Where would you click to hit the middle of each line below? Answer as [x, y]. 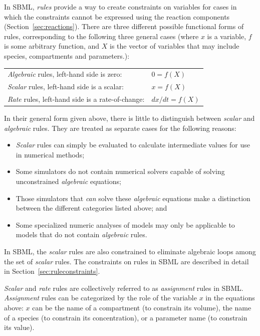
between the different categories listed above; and [91, 208]
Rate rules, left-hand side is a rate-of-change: [76, 99]
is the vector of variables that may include [175, 46]
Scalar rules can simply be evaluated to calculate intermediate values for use [133, 145]
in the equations [230, 298]
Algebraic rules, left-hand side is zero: [65, 74]
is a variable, [227, 36]
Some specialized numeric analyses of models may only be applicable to [125, 224]
